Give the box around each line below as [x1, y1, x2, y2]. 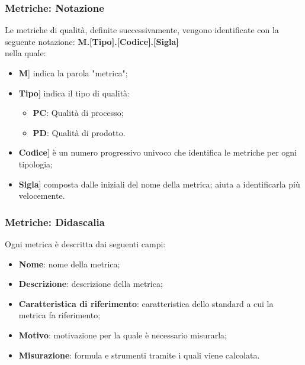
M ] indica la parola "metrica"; [18, 67, 128, 79]
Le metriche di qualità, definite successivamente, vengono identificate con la [5, 24, 279, 36]
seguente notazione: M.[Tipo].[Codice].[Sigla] [5, 35, 179, 47]
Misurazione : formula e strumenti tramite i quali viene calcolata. [18, 348, 260, 361]
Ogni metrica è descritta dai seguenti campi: [5, 237, 166, 250]
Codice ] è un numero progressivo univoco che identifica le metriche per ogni [18, 146, 297, 159]
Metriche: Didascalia [5, 214, 105, 229]
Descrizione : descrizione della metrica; [18, 277, 163, 290]
